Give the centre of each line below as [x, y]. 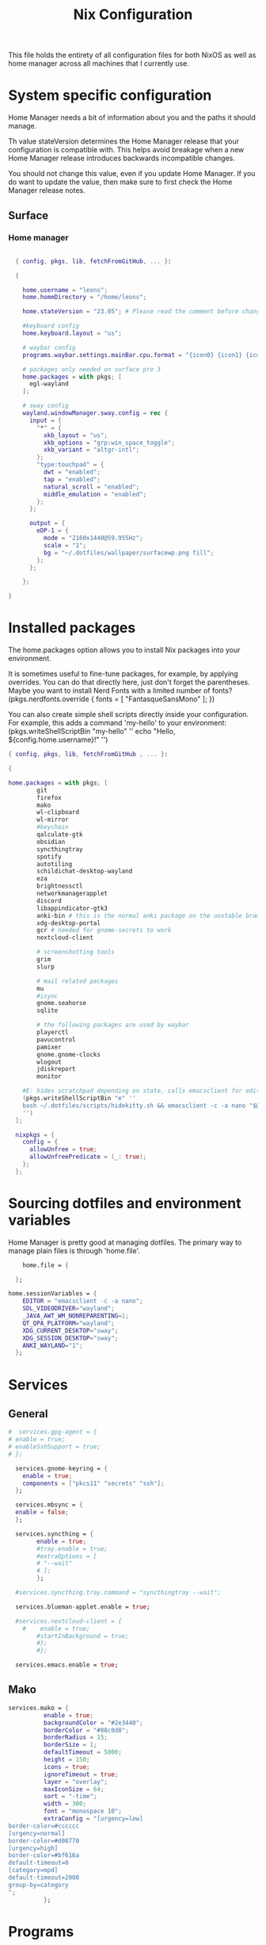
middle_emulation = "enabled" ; [95, 494]
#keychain [53, 827]
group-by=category [38, 1885]
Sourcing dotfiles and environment [125, 1203]
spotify [49, 857]
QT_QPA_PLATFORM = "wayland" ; [68, 1323]
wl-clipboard [58, 812]
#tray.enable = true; [72, 1548]
